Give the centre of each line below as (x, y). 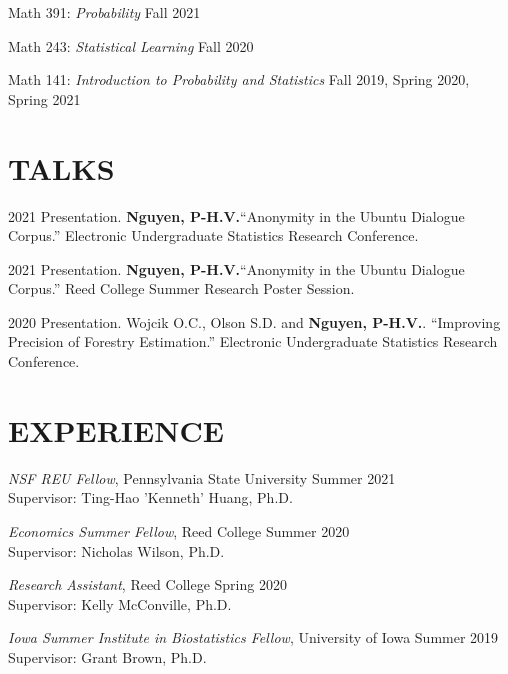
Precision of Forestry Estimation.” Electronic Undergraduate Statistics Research (253, 341)
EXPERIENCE (116, 429)
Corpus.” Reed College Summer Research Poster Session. (181, 288)
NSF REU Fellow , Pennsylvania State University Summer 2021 (202, 477)
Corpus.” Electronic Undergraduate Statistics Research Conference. (213, 235)
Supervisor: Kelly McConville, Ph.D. (120, 603)
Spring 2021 (44, 98)
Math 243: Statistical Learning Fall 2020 (131, 45)
